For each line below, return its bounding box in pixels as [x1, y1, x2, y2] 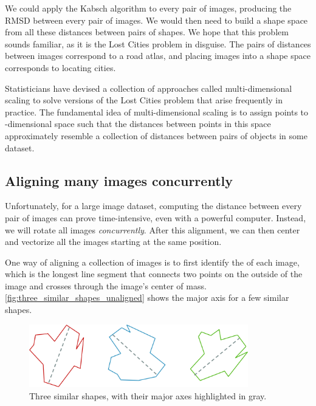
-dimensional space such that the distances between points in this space [5, 117, 271, 130]
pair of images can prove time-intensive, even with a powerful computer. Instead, [5, 211, 306, 224]
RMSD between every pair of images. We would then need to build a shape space [5, 13, 308, 26]
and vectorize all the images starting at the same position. [5, 235, 222, 248]
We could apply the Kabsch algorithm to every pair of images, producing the [5, 2, 292, 14]
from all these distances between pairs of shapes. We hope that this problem [5, 26, 289, 38]
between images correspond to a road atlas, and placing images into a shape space [5, 49, 311, 62]
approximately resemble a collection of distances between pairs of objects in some [5, 129, 307, 142]
